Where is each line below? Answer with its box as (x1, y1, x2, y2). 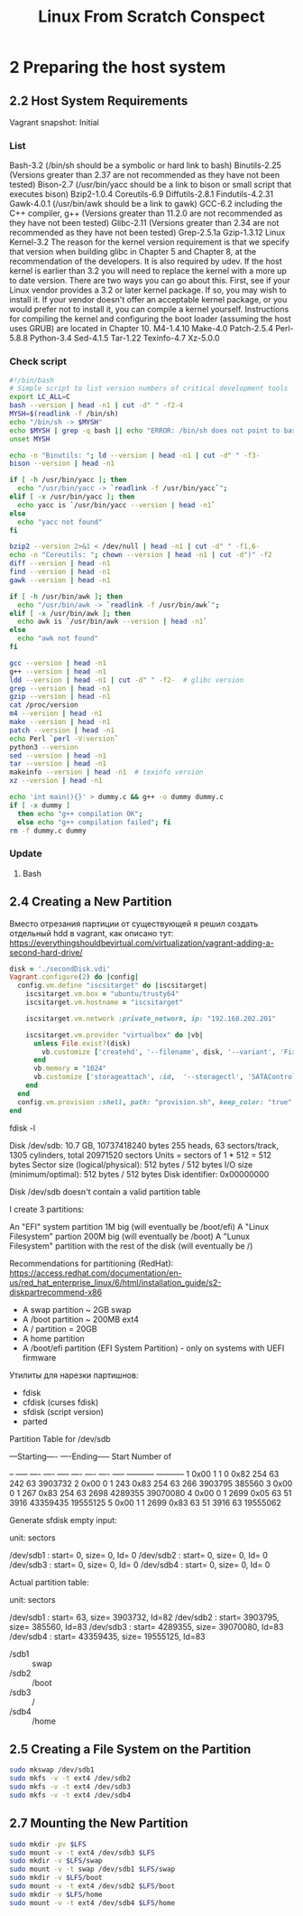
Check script (9, 355, 68, 367)
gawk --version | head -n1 (9, 575, 111, 584)
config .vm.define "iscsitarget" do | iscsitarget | (17, 981, 207, 991)
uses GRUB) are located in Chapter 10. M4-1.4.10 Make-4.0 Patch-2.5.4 (9, 323, 273, 334)
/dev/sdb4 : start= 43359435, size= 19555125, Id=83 (9, 1631, 206, 1642)
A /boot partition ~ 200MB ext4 (22, 1314, 140, 1325)
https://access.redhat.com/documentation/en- (9, 1267, 182, 1279)
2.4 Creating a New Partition (9, 894, 173, 909)
